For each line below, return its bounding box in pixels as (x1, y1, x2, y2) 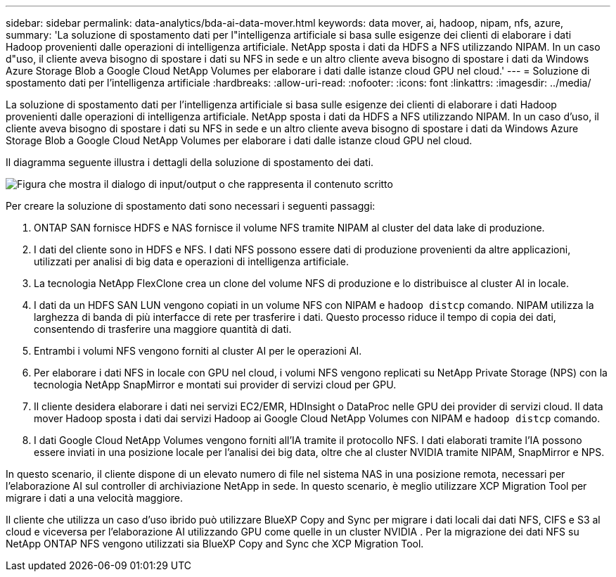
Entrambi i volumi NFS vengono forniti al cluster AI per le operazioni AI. (34, 345, 362, 357)
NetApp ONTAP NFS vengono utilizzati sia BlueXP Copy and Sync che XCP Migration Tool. (6, 538, 424, 550)
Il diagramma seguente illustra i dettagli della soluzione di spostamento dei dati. (6, 156, 374, 168)
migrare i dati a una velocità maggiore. (6, 492, 184, 504)
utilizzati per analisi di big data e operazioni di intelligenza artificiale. (34, 255, 349, 267)
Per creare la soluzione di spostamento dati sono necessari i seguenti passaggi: (6, 200, 376, 212)
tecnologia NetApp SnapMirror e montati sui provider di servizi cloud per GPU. (34, 379, 397, 391)
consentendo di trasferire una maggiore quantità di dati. (34, 323, 292, 335)
